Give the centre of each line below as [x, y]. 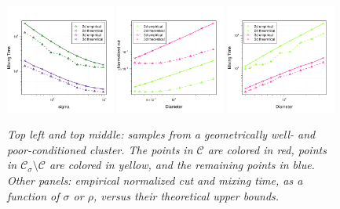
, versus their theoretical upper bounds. [186, 195]
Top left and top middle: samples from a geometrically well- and [161, 134]
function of [33, 195]
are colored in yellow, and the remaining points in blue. [182, 165]
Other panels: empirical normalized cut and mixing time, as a [155, 180]
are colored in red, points [267, 149]
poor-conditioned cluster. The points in [100, 149]
